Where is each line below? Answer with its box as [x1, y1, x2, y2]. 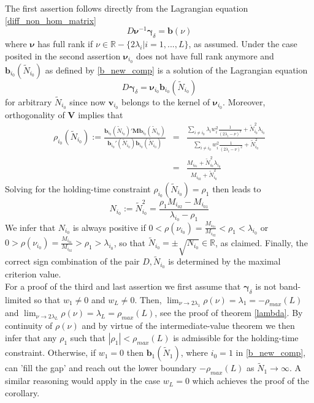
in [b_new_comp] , [235, 346, 306, 359]
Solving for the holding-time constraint [5, 182, 151, 195]
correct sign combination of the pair [5, 255, 140, 268]
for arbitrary [5, 95, 52, 108]
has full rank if [37, 37, 93, 50]
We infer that [5, 220, 56, 233]
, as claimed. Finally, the [215, 236, 308, 249]
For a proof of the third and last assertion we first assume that [5, 279, 241, 292]
